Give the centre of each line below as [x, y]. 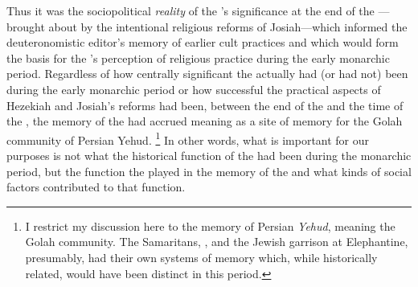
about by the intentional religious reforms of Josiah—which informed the [228, 26]
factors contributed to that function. [96, 187]
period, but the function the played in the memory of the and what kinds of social [209, 171]
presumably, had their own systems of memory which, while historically [201, 257]
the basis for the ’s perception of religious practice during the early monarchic [198, 57]
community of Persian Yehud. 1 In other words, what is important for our [188, 138]
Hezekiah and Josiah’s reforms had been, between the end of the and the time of [205, 105]
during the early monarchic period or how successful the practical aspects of [194, 89]
